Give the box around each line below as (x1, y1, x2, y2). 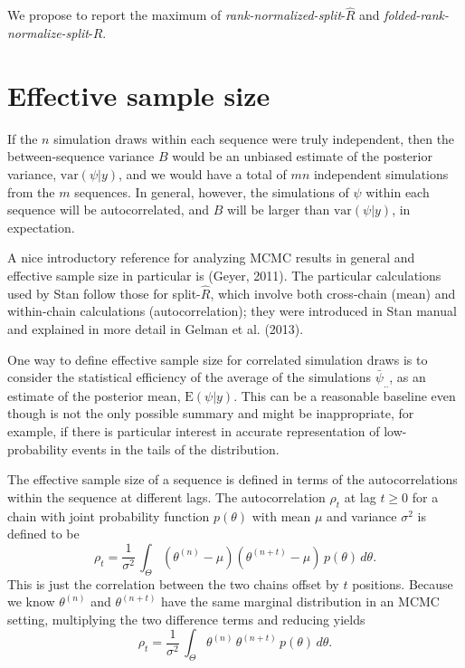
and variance (327, 506, 397, 525)
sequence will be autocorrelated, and (7, 200, 209, 219)
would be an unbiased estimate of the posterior (172, 147, 432, 166)
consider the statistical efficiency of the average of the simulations (7, 367, 372, 386)
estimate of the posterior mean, (7, 386, 181, 405)
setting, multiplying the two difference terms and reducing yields (7, 609, 365, 628)
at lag (344, 487, 376, 506)
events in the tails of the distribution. (71, 439, 280, 458)
